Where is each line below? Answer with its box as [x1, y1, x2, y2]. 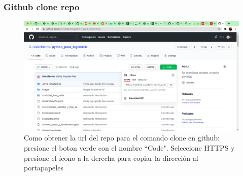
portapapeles [24, 162, 63, 173]
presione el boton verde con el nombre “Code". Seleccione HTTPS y [24, 142, 235, 153]
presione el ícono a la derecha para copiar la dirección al [24, 152, 198, 163]
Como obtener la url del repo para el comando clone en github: [24, 132, 220, 143]
